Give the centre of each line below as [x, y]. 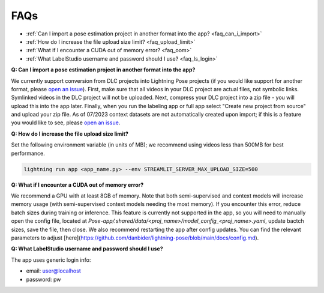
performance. [28, 153]
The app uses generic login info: [51, 260]
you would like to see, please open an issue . [66, 122]
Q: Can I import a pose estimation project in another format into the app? [103, 70]
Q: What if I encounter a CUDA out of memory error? [77, 185]
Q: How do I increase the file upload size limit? [70, 134]
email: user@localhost [53, 271]
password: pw [43, 279]
